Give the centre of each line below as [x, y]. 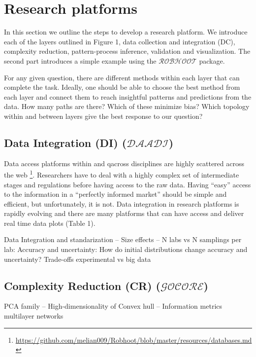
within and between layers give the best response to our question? [103, 116]
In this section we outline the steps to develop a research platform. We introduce [126, 32]
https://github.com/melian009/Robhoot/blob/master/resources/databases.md [134, 339]
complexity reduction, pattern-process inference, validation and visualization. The [127, 51]
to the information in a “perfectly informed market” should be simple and [115, 194]
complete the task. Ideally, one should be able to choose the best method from [122, 87]
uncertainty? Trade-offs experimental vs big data [78, 259]
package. [212, 60]
